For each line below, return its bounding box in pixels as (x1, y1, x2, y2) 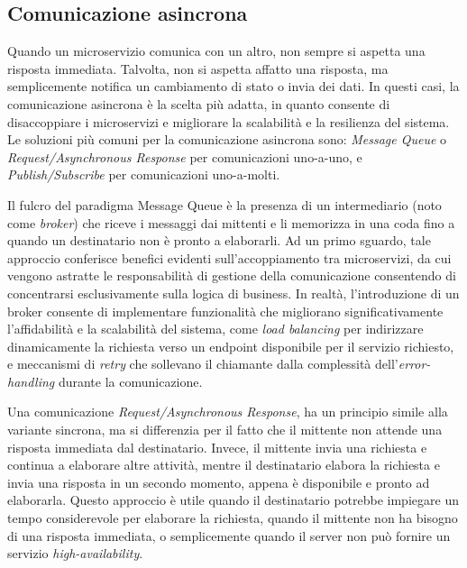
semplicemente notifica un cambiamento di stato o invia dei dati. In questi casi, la (7, 77, 460, 96)
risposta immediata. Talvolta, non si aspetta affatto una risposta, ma (7, 59, 389, 78)
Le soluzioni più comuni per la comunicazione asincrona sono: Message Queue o (7, 130, 447, 149)
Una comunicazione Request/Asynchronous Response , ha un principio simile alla (7, 402, 448, 421)
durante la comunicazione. (58, 371, 203, 390)
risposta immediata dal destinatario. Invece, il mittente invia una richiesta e (7, 437, 427, 456)
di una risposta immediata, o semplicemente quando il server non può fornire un (7, 526, 451, 545)
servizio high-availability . (7, 544, 143, 563)
